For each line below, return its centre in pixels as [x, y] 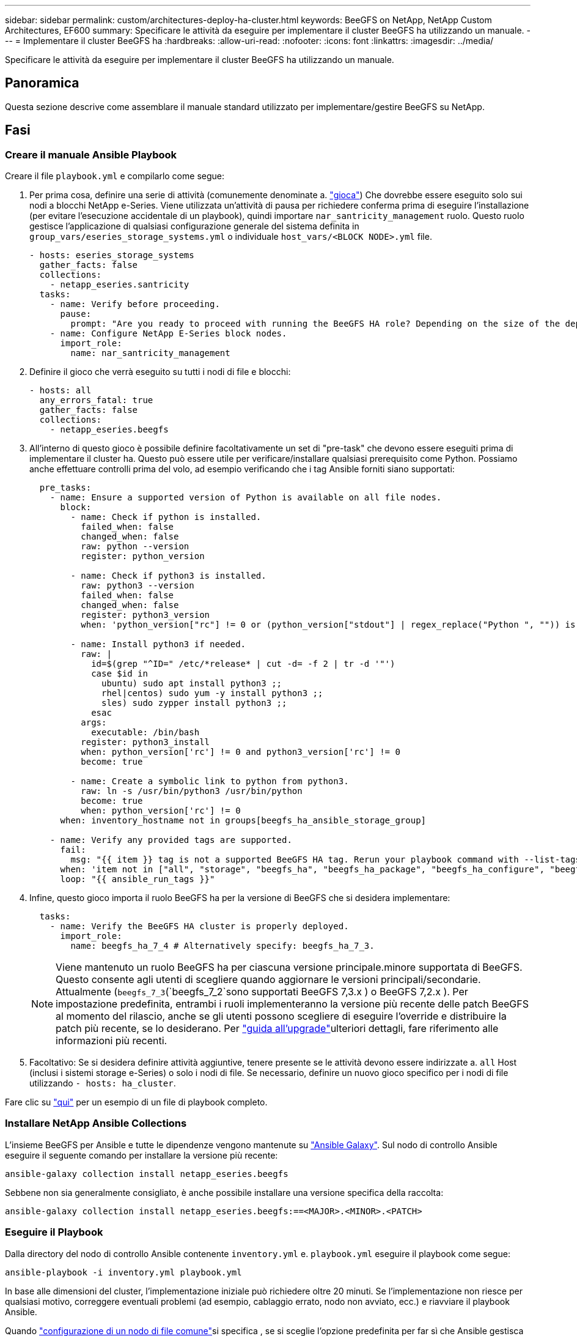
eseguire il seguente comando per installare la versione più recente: [141, 1155]
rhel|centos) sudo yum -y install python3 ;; [212, 693]
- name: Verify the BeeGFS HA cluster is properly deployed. [199, 926]
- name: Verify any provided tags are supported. [171, 840]
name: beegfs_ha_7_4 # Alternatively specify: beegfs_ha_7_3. [222, 946]
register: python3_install [145, 742]
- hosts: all [61, 391]
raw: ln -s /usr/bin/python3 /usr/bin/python [192, 791]
